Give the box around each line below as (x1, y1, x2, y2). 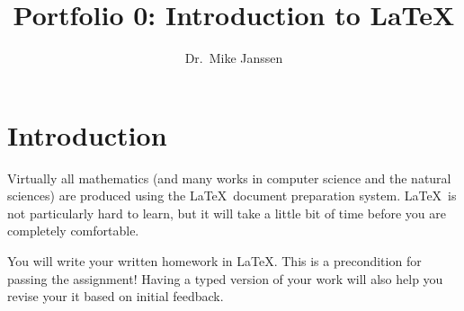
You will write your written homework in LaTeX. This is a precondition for (7, 252, 422, 271)
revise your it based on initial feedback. (7, 287, 224, 306)
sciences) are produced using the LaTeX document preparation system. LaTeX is (7, 186, 457, 205)
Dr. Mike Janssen (184, 49, 283, 67)
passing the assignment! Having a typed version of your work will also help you (7, 269, 443, 288)
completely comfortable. (7, 221, 139, 240)
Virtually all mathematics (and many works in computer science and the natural (7, 168, 451, 187)
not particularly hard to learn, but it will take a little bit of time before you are (7, 203, 446, 222)
